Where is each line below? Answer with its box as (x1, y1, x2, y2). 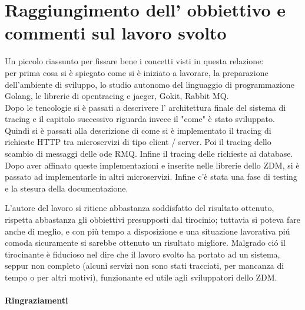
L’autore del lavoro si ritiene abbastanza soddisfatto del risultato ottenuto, (5, 202, 274, 214)
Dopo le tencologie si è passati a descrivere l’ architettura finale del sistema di (5, 101, 286, 113)
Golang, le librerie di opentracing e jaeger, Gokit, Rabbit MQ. (5, 90, 229, 102)
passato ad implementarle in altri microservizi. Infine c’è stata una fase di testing (5, 170, 297, 183)
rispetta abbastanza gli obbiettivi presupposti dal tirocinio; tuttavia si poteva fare (5, 213, 300, 226)
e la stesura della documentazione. (5, 182, 128, 194)
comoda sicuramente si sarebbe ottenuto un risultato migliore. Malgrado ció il (5, 236, 286, 249)
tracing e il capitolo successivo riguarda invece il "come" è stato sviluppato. (5, 113, 275, 125)
